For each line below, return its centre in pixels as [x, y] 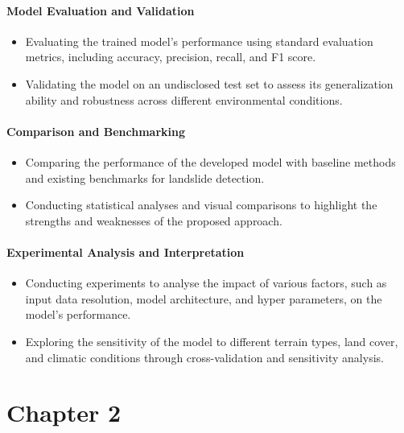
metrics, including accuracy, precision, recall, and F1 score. [171, 57]
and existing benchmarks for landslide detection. [145, 177]
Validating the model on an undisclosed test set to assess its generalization [209, 83]
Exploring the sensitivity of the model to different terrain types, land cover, [212, 341]
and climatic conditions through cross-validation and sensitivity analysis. [204, 357]
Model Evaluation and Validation [101, 10]
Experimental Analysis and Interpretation [126, 252]
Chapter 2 [64, 412]
